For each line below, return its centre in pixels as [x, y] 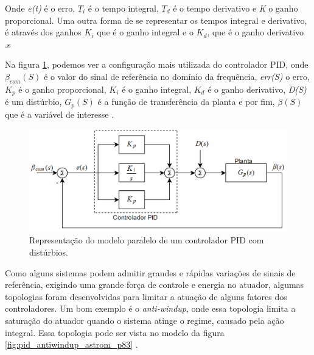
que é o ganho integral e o [145, 32]
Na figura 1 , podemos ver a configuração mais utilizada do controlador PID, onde [157, 64]
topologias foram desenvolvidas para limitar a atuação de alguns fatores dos [146, 296]
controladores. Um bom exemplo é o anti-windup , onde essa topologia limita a [150, 308]
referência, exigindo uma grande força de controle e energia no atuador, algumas [155, 285]
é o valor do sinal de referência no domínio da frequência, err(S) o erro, [177, 76]
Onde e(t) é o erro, [40, 8]
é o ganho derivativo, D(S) [257, 89]
